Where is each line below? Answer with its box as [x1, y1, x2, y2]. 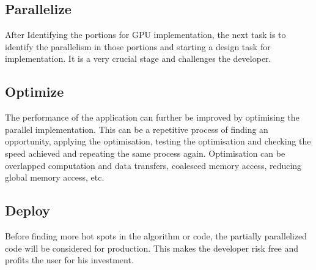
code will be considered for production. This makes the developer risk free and [5, 241, 299, 254]
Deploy [5, 201, 50, 220]
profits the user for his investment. [5, 253, 134, 266]
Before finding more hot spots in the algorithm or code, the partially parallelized [5, 229, 307, 242]
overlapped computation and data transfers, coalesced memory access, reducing [5, 159, 302, 171]
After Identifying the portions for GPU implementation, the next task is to [5, 28, 286, 41]
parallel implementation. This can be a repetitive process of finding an [5, 122, 268, 135]
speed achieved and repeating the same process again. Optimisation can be [5, 146, 285, 159]
